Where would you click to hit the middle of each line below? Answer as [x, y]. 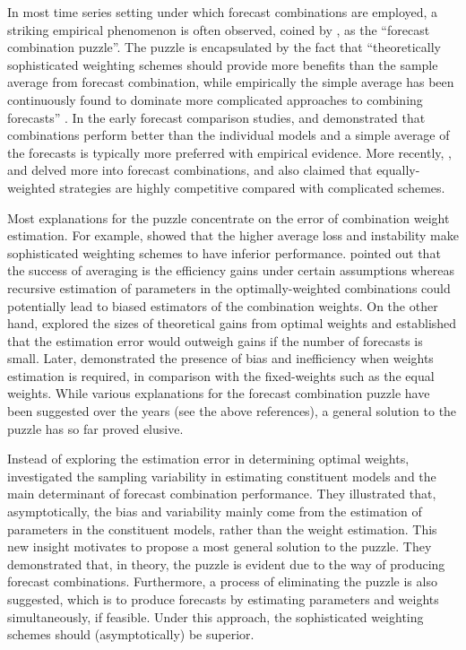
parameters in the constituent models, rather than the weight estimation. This [222, 529]
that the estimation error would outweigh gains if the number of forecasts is [215, 340]
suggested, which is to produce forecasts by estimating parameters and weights [223, 599]
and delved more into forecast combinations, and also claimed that [190, 170]
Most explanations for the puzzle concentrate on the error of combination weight [229, 217]
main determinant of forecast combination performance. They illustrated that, [222, 494]
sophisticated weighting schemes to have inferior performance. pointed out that [224, 252]
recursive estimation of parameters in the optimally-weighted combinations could [229, 287]
